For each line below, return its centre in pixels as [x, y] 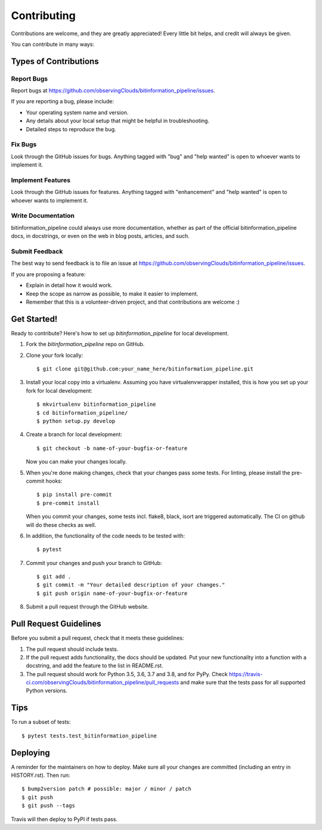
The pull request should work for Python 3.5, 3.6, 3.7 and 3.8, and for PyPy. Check [127, 674]
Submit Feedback [37, 252]
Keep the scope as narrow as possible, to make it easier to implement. [112, 294]
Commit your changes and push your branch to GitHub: [94, 563]
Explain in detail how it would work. [69, 285]
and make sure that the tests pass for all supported [242, 683]
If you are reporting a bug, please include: [63, 101]
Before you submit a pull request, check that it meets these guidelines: [97, 638]
